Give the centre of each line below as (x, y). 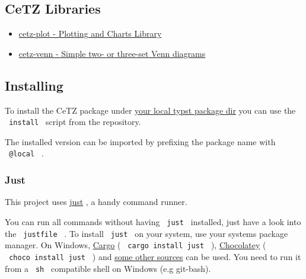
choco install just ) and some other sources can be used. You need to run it (155, 256)
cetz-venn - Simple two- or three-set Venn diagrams (112, 53)
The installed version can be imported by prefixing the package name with (140, 141)
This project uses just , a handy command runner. (96, 202)
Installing (34, 85)
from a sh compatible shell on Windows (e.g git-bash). (108, 268)
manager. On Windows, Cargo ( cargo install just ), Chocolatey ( (136, 245)
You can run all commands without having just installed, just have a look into (153, 221)
